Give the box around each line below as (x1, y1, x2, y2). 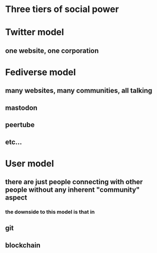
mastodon (5, 103, 37, 112)
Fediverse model (5, 66, 76, 78)
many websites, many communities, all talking (5, 86, 152, 95)
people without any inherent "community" (5, 186, 140, 194)
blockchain (5, 241, 41, 249)
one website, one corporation (5, 46, 99, 55)
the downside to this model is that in (5, 208, 95, 215)
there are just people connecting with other (5, 178, 143, 186)
